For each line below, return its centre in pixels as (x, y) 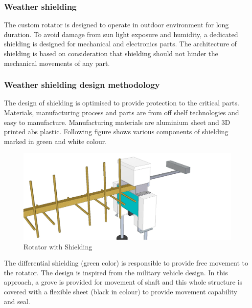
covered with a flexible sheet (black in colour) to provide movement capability (121, 291)
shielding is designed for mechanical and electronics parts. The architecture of (120, 44)
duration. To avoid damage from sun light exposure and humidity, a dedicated (121, 34)
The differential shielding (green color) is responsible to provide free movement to (126, 263)
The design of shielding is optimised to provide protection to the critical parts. (122, 103)
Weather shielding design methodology (82, 85)
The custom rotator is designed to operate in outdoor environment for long (116, 25)
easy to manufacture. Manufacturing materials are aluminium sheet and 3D (117, 122)
